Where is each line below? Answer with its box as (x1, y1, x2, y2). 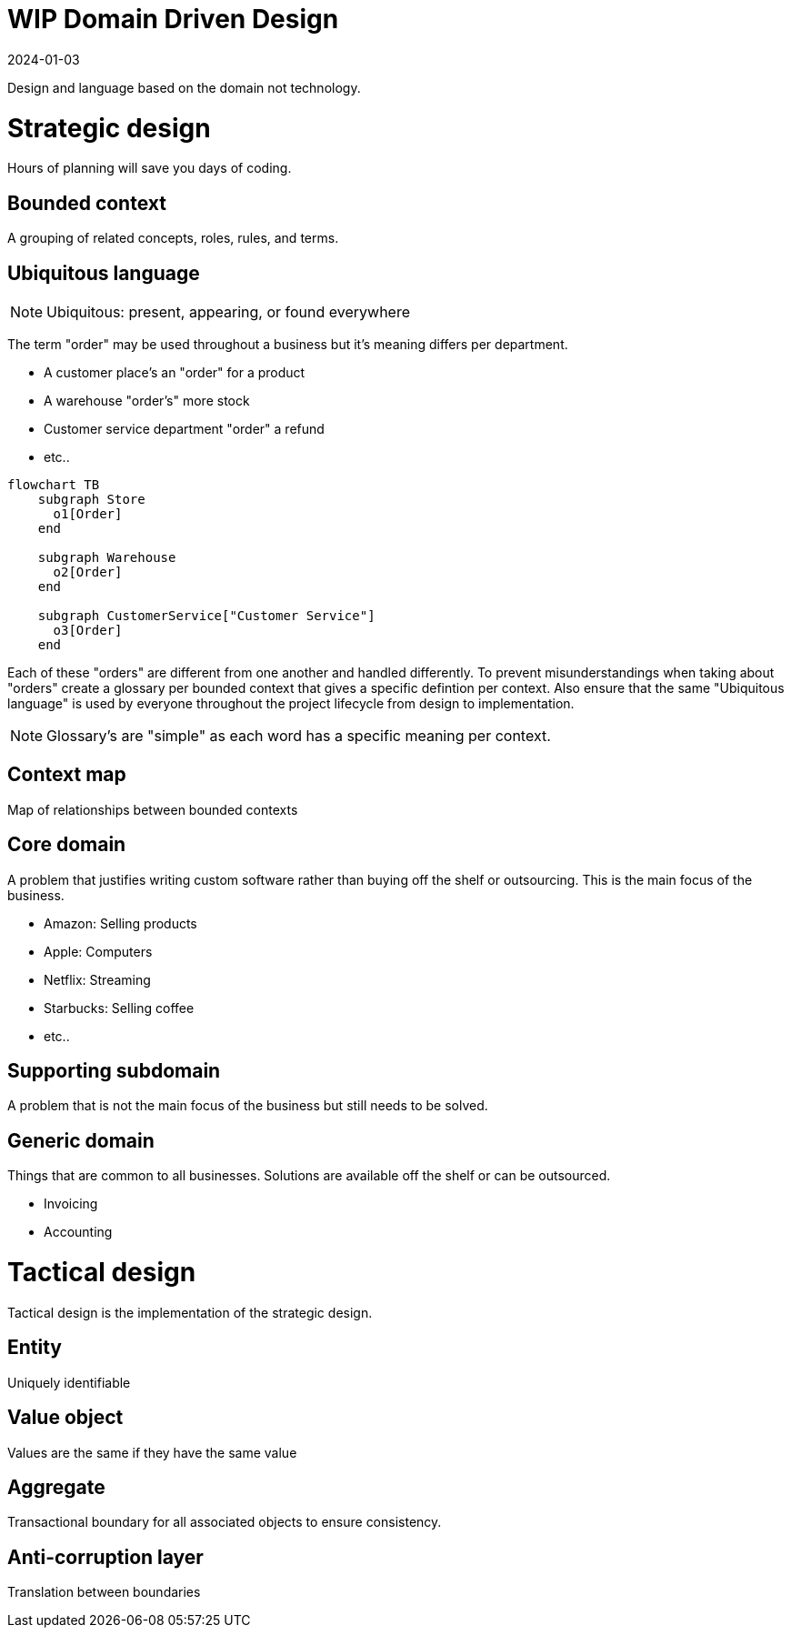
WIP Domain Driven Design (7, 4, 339, 35)
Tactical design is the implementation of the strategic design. (7, 1304, 373, 1320)
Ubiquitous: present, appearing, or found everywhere (46, 302, 411, 321)
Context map (7, 763, 126, 787)
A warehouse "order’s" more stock (44, 392, 250, 408)
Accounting (44, 1224, 113, 1240)
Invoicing (44, 1196, 98, 1212)
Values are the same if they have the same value (7, 1444, 297, 1460)
